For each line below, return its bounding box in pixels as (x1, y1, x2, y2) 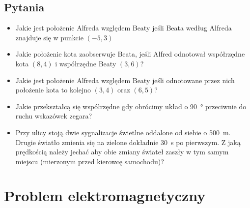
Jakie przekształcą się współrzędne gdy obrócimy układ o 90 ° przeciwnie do (15, 101, 247, 111)
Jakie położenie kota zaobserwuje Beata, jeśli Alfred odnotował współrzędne (15, 49, 245, 59)
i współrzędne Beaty (55, 58, 116, 68)
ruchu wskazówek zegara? (15, 111, 92, 121)
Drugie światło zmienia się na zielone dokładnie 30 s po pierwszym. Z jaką (15, 137, 241, 147)
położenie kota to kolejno (15, 85, 91, 95)
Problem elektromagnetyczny (4, 185, 206, 205)
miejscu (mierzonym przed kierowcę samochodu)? (15, 156, 164, 166)
